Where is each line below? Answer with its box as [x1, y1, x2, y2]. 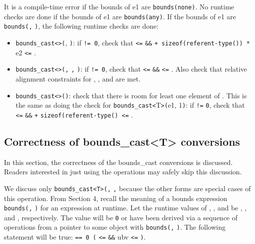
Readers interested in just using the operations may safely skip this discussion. [4, 166, 242, 177]
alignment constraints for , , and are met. [15, 73, 141, 83]
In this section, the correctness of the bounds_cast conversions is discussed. [4, 157, 233, 167]
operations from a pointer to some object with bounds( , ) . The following [4, 222, 226, 232]
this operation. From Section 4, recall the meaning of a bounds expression [4, 193, 227, 203]
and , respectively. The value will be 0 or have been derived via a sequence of [4, 212, 238, 222]
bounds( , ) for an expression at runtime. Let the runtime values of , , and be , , [4, 203, 247, 213]
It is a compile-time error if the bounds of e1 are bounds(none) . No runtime [4, 1, 234, 11]
